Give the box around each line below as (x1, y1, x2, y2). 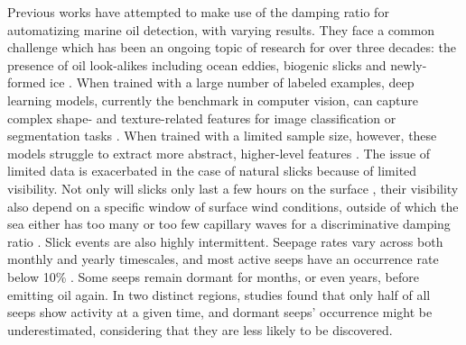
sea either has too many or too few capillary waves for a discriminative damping (7, 214, 451, 233)
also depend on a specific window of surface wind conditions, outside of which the (7, 196, 459, 215)
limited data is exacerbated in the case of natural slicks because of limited (7, 161, 417, 180)
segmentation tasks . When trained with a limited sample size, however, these (7, 126, 437, 145)
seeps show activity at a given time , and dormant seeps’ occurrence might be (7, 303, 433, 322)
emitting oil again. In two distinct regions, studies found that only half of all (7, 285, 431, 304)
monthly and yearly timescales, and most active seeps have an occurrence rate (7, 250, 439, 268)
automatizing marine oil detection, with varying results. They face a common (7, 20, 435, 39)
